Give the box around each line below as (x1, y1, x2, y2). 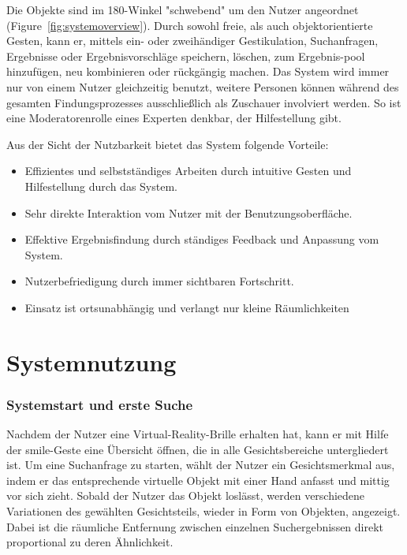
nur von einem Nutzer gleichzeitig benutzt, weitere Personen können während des (6, 78, 399, 95)
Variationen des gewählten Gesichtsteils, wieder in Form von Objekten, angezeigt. (6, 503, 401, 520)
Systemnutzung (6, 345, 177, 378)
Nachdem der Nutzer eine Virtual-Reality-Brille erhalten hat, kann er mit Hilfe (6, 426, 389, 442)
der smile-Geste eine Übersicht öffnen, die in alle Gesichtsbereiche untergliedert (6, 441, 389, 457)
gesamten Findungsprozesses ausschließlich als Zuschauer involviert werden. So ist (6, 94, 401, 110)
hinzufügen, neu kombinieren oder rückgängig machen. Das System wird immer (6, 63, 390, 80)
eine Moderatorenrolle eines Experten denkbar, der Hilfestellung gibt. (6, 110, 342, 126)
